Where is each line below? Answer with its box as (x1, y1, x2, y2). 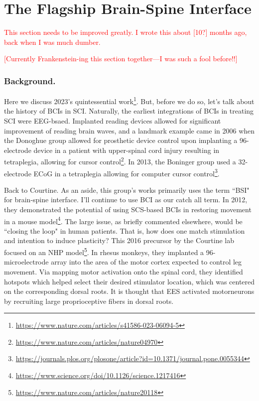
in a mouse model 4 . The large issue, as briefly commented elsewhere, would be (4, 214, 243, 226)
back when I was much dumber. (4, 36, 101, 47)
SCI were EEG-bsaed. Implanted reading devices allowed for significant (4, 115, 221, 126)
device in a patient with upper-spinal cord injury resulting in (33, 144, 220, 155)
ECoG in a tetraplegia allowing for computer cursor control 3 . (33, 166, 220, 178)
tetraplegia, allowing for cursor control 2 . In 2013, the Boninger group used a (4, 155, 236, 166)
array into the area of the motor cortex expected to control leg (51, 257, 242, 267)
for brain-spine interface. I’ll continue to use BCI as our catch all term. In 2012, (4, 194, 248, 205)
